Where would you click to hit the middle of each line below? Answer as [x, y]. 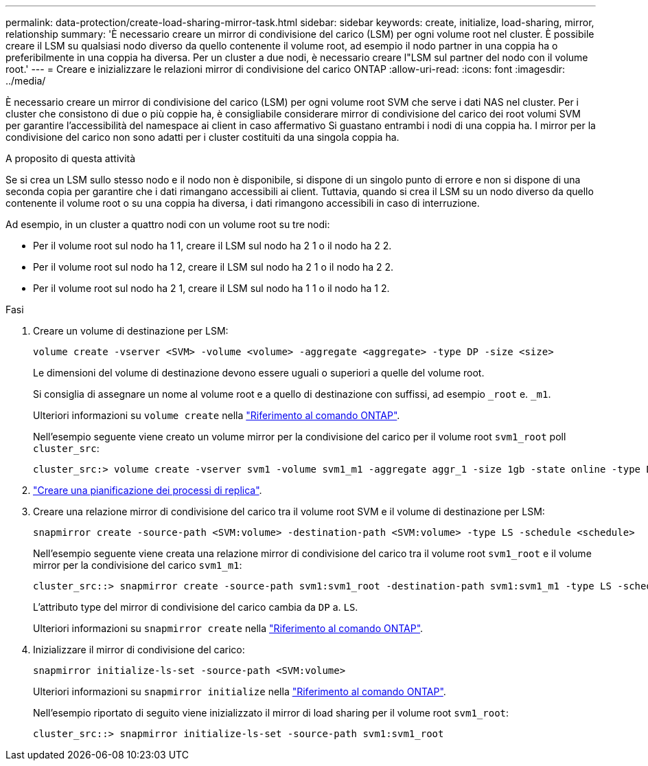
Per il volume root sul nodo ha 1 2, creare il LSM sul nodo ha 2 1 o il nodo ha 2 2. [213, 267]
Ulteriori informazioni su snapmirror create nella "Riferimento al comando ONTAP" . [228, 628]
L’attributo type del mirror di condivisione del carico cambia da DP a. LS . [196, 607]
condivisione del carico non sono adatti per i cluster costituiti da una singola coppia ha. [202, 137]
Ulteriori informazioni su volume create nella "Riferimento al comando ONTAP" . [217, 415]
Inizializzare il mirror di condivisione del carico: [139, 650]
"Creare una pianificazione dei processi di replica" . [148, 490]
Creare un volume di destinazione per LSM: [131, 331]
